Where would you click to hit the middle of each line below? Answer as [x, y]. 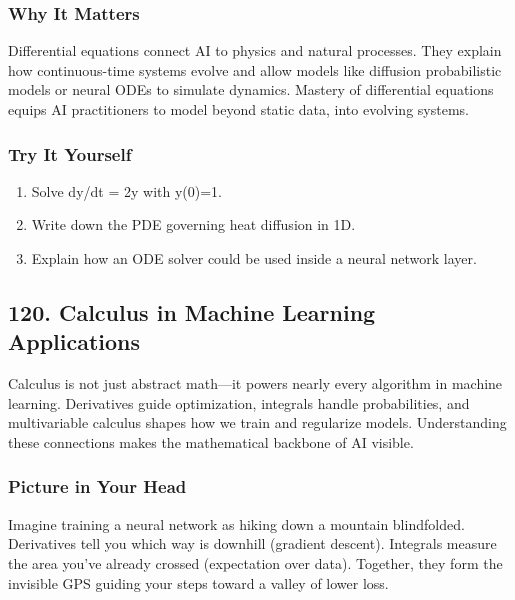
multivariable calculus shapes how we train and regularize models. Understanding [257, 422]
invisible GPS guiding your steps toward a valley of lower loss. [198, 582]
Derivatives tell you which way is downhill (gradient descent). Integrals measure [252, 543]
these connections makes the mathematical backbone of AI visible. [211, 441]
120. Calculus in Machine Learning [192, 311]
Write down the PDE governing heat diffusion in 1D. [193, 224]
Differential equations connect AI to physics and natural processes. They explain [255, 50]
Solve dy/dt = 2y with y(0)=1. [126, 190]
